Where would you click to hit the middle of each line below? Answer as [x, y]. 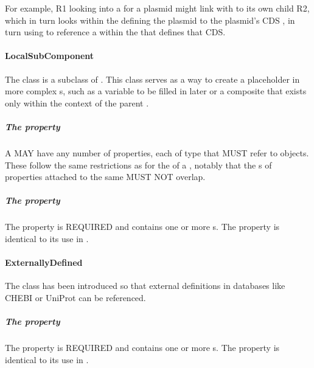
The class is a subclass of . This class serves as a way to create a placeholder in [152, 79]
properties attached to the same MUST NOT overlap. [105, 177]
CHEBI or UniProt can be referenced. [75, 297]
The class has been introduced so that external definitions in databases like [145, 286]
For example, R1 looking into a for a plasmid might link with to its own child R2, [157, 8]
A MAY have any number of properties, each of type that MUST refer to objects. [157, 152]
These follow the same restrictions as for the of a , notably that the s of [138, 165]
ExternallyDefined [44, 262]
